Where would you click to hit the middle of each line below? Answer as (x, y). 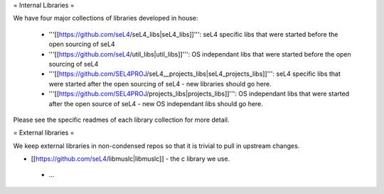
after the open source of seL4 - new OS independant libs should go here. (156, 103)
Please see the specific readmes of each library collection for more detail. (121, 120)
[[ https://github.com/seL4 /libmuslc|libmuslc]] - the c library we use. (130, 159)
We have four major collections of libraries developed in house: (106, 18)
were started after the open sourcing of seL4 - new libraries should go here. (160, 84)
